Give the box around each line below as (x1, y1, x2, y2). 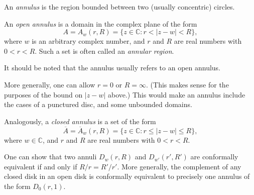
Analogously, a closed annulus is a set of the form (4, 116, 156, 126)
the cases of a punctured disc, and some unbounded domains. (4, 99, 192, 110)
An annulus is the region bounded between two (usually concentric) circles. (4, 2, 235, 12)
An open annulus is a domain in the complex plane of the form (4, 18, 197, 29)
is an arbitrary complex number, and (32, 36, 145, 46)
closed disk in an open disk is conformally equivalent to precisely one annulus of (4, 171, 250, 181)
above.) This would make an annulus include (107, 89, 245, 100)
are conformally (190, 151, 238, 162)
